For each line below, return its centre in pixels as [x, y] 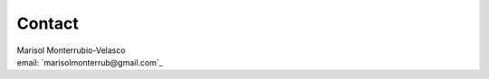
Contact [48, 23]
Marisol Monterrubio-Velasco [71, 50]
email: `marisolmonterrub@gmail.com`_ [90, 62]
